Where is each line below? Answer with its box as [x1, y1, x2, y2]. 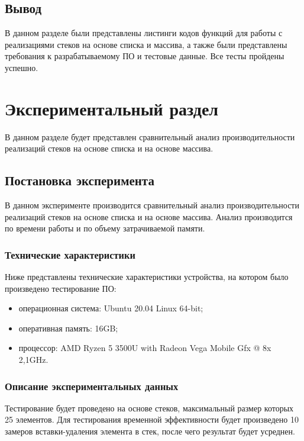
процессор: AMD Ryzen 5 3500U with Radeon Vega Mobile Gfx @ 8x [18, 342, 271, 354]
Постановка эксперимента [5, 171, 154, 189]
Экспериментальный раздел [5, 96, 219, 120]
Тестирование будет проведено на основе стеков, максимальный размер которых [5, 401, 294, 414]
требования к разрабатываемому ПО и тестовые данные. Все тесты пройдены [5, 50, 284, 62]
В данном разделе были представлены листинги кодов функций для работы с [5, 27, 283, 39]
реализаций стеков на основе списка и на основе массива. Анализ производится [5, 210, 293, 223]
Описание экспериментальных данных [5, 378, 179, 393]
